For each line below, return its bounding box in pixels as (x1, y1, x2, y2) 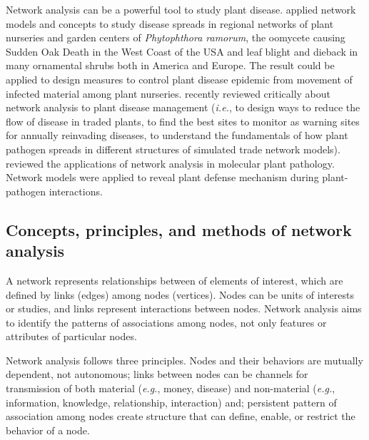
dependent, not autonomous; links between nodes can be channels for (6, 367, 308, 382)
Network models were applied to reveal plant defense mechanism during (6, 170, 319, 185)
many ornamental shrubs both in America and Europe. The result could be (6, 58, 335, 73)
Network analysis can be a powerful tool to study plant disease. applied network (6, 2, 356, 16)
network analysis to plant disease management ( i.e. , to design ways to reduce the (6, 100, 360, 115)
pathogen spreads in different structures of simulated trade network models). (6, 141, 340, 156)
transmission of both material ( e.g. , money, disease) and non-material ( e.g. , (6, 381, 335, 396)
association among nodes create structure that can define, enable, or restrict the (6, 409, 355, 424)
